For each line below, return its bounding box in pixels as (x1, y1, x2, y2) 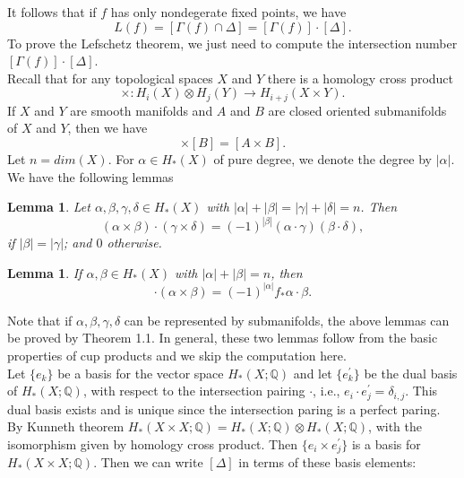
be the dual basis (364, 363, 458, 382)
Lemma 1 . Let (7, 197, 90, 216)
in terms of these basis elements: (238, 453, 417, 472)
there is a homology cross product (267, 68, 454, 87)
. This (405, 381, 438, 400)
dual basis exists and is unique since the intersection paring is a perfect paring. (7, 399, 441, 418)
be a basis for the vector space (57, 363, 224, 382)
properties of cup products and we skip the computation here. (7, 346, 347, 365)
